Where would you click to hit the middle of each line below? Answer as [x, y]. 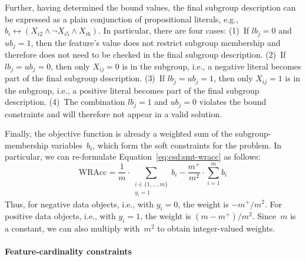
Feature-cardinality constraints [68, 251]
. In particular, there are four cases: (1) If [174, 30]
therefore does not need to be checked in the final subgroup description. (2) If [145, 54]
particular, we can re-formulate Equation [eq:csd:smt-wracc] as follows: [133, 156]
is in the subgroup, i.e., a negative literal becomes [212, 66]
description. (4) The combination [65, 102]
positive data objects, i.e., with [60, 216]
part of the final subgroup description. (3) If [85, 78]
